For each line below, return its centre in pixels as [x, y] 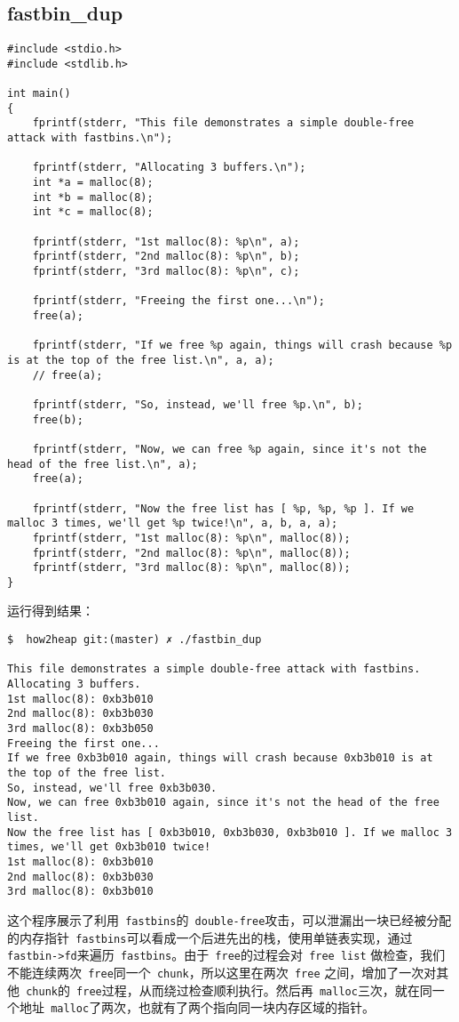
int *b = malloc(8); [93, 197]
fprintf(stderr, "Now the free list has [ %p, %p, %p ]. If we [223, 508]
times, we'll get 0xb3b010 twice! [109, 847]
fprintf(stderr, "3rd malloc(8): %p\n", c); [166, 272]
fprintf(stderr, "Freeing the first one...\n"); [178, 301]
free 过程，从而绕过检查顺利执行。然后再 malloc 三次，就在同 [254, 990]
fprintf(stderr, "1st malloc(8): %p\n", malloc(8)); [191, 538]
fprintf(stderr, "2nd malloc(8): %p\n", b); [166, 257]
